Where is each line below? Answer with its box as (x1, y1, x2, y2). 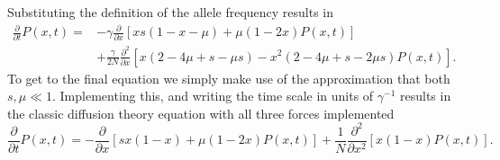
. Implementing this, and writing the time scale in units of (52, 86, 374, 105)
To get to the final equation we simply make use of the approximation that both (7, 68, 450, 87)
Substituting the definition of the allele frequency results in (7, 3, 334, 21)
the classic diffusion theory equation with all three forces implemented (7, 103, 395, 122)
